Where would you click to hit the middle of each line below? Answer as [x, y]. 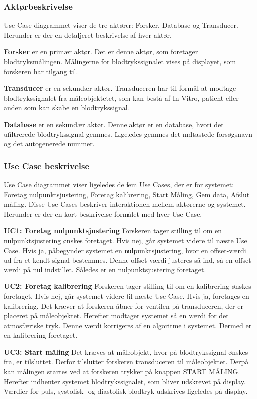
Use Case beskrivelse [47, 166]
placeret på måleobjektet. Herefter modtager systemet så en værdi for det [116, 316]
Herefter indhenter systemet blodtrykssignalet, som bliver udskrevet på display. [125, 381]
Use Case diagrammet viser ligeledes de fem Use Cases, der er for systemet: [119, 184]
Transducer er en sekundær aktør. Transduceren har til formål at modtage [120, 88]
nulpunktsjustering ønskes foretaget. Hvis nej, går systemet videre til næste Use [126, 240]
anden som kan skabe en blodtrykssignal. [67, 107]
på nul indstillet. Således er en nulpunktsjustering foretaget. [115, 269]
